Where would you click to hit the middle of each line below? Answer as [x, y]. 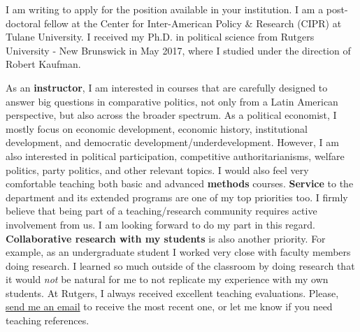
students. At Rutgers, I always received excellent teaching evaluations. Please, [172, 293]
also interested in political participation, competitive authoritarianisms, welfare [175, 156]
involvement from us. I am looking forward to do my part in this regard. [160, 224]
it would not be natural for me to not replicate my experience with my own [167, 279]
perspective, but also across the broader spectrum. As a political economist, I [171, 115]
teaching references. [48, 320]
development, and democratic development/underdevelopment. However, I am [172, 142]
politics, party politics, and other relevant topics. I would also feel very [157, 169]
